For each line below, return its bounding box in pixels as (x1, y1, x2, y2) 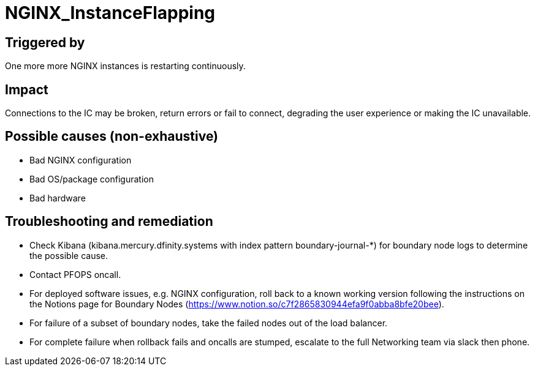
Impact (5, 81, 48, 97)
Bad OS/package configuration (29, 173, 154, 184)
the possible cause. (29, 250, 108, 261)
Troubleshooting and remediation (5, 214, 213, 230)
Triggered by (5, 34, 85, 50)
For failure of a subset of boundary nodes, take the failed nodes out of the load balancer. (29, 317, 388, 328)
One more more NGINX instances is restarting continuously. (5, 61, 246, 72)
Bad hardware (29, 192, 86, 203)
